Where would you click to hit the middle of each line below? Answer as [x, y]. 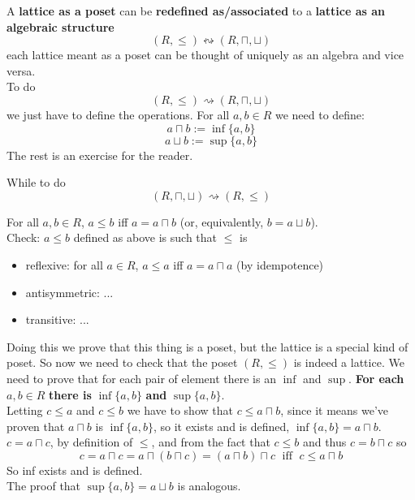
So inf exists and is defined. [75, 470]
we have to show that [180, 410]
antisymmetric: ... [69, 292]
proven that [36, 426]
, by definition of [91, 442]
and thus [324, 442]
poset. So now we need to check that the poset [122, 362]
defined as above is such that [145, 237]
